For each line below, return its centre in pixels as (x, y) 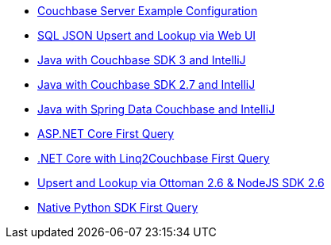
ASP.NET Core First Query (106, 134)
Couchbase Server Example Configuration (148, 11)
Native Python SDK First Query (118, 207)
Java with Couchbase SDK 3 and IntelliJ (142, 60)
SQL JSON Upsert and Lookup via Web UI (147, 35)
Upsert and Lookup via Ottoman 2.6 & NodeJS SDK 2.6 (181, 183)
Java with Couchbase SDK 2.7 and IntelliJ (146, 84)
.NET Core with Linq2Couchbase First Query (154, 158)
